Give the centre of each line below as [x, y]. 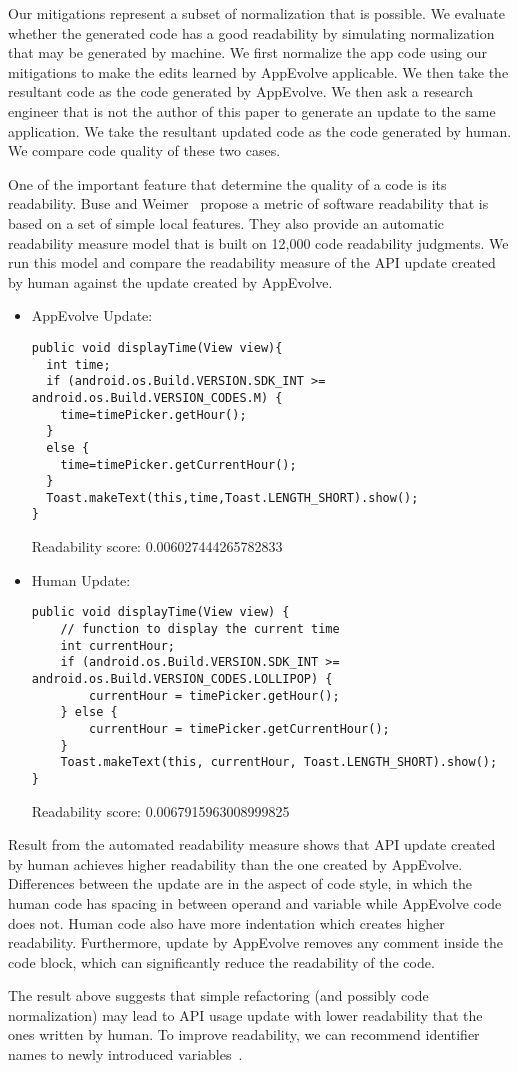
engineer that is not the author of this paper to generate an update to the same [252, 110]
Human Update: [81, 579]
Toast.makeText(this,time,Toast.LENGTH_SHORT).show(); [232, 497]
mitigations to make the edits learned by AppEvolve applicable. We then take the [258, 71]
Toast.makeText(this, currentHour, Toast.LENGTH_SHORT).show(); [279, 762]
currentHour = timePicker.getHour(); [214, 695]
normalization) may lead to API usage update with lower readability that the [245, 1014]
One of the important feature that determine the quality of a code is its [227, 183]
